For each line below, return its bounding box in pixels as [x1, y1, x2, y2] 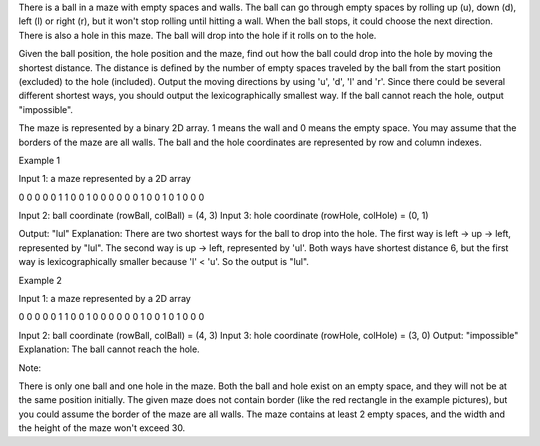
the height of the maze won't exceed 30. [18, 422, 186, 434]
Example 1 [18, 154, 60, 166]
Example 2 [18, 274, 62, 286]
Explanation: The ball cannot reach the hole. [18, 343, 200, 355]
